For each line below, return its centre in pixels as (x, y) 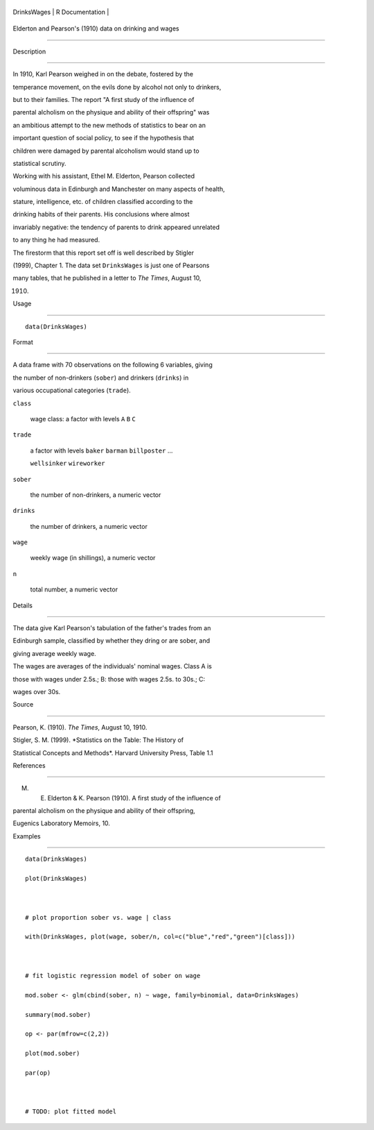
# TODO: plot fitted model (71, 1112)
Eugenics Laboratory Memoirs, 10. (62, 823)
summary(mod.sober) (58, 1014)
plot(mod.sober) (53, 1054)
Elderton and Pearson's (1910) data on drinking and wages (96, 28)
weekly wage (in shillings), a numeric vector (93, 558)
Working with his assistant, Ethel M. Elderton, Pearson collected (104, 176)
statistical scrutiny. (39, 163)
